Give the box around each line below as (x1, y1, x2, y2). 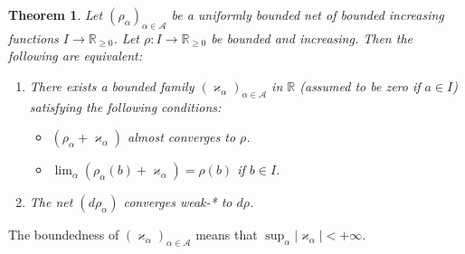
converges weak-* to (123, 193, 232, 212)
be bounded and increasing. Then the (211, 28, 413, 47)
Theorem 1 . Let (8, 5, 103, 24)
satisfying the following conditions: (29, 97, 222, 116)
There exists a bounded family (29, 76, 195, 95)
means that (195, 225, 258, 244)
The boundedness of (8, 225, 119, 244)
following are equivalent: (8, 46, 142, 65)
